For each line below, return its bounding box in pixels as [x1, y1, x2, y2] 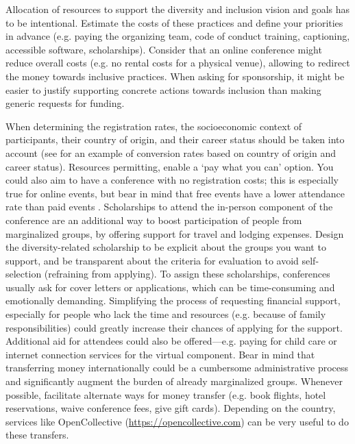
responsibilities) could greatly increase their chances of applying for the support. [5, 320, 343, 334]
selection [5, 267, 42, 281]
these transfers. [5, 428, 69, 442]
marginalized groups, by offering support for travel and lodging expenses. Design [5, 226, 344, 241]
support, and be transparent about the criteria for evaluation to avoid [5, 253, 299, 267]
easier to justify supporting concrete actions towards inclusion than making [5, 82, 321, 97]
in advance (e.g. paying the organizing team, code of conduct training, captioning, [5, 29, 350, 43]
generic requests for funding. [5, 96, 125, 110]
